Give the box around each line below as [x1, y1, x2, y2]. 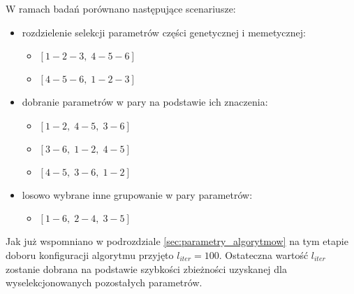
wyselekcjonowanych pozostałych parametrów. [6, 275, 202, 290]
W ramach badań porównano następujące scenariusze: [6, 1, 236, 15]
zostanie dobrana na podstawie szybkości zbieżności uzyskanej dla [6, 261, 287, 276]
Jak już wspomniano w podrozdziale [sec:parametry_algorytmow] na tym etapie [6, 234, 348, 248]
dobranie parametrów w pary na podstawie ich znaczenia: [22, 94, 268, 109]
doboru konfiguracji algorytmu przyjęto [6, 247, 174, 262]
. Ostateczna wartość [219, 247, 309, 262]
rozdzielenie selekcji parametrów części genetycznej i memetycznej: [22, 24, 306, 39]
